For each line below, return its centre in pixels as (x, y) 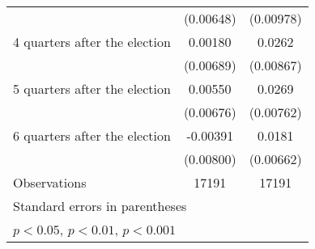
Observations (50, 182)
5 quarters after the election (92, 89)
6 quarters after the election (92, 135)
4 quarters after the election (92, 42)
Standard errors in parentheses (100, 206)
